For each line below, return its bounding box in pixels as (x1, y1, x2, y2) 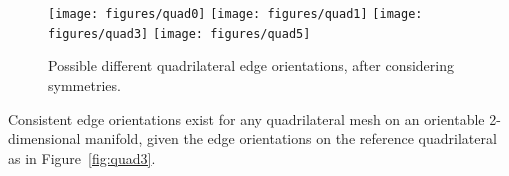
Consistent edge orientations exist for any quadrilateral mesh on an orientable (8, 108, 485, 129)
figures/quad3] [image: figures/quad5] (48, 26, 311, 41)
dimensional (8, 128, 81, 149)
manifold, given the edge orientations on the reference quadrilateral (85, 128, 497, 149)
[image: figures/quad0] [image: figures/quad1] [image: (48, 7, 423, 21)
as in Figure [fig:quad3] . (8, 147, 156, 168)
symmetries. (48, 74, 121, 95)
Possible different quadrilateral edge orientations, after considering (48, 55, 454, 76)
